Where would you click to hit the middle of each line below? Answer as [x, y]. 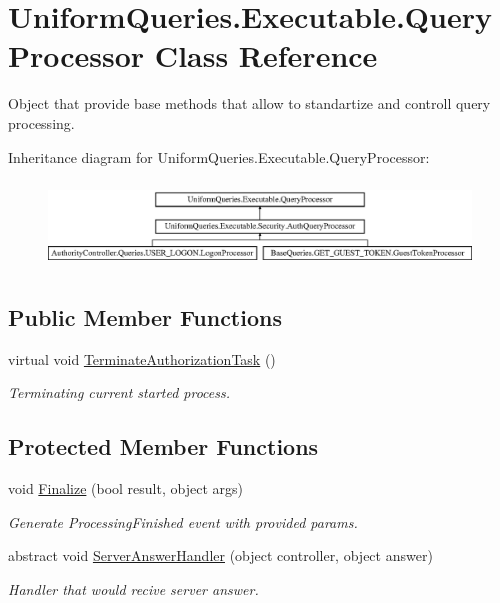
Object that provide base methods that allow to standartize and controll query [249, 103]
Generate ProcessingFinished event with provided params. [183, 521]
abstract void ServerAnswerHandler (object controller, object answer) [220, 555]
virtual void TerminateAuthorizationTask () [142, 358]
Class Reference [266, 55]
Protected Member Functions [163, 446]
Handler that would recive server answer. [133, 589]
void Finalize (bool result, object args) [125, 488]
